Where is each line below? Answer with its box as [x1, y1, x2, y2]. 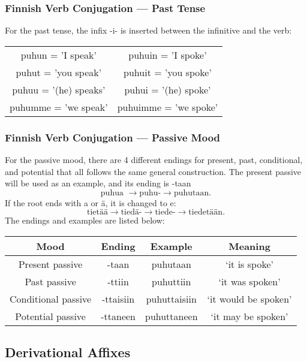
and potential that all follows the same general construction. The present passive [5, 165, 302, 177]
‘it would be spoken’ [207, 292, 292, 306]
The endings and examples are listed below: [5, 214, 165, 227]
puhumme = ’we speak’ [10, 99, 108, 114]
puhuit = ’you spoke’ [124, 65, 212, 79]
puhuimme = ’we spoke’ [117, 99, 218, 114]
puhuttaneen [145, 309, 198, 323]
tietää [86, 208, 108, 217]
